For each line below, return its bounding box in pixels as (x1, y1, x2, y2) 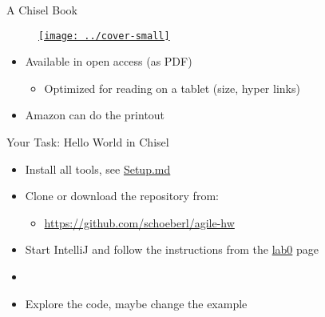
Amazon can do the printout (25, 106, 165, 123)
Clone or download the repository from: (25, 187, 219, 204)
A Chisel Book (6, 2, 77, 18)
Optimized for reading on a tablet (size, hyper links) (44, 79, 300, 96)
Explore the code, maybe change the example (25, 295, 248, 311)
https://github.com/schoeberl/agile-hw (44, 214, 235, 231)
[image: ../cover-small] (38, 30, 170, 42)
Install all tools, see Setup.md (25, 160, 171, 177)
